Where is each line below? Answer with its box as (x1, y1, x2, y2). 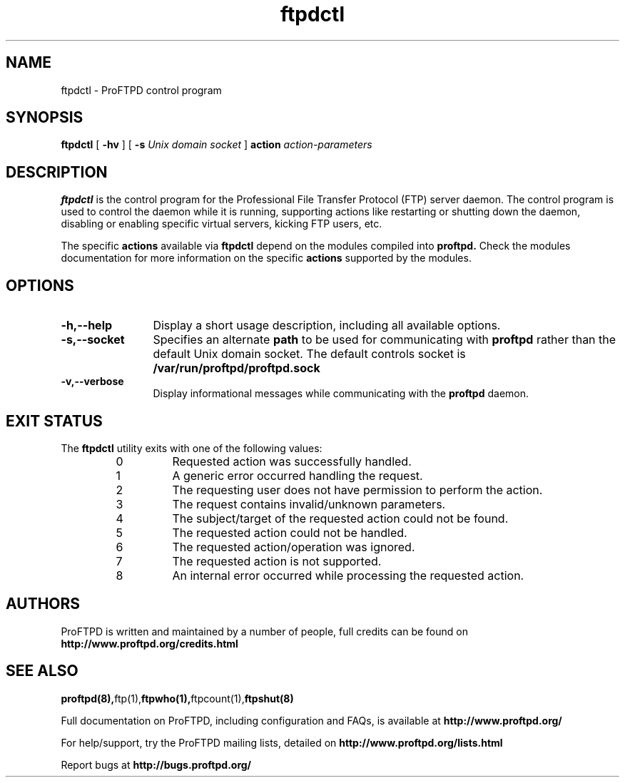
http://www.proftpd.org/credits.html (61, 637, 238, 650)
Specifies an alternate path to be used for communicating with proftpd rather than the (153, 332, 616, 347)
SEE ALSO (6, 662, 78, 680)
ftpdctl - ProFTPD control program (61, 83, 222, 96)
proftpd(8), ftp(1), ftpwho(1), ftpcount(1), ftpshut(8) (61, 692, 294, 705)
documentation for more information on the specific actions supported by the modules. (61, 252, 472, 265)
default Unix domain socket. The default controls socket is (153, 347, 466, 362)
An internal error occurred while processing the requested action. (172, 568, 524, 583)
